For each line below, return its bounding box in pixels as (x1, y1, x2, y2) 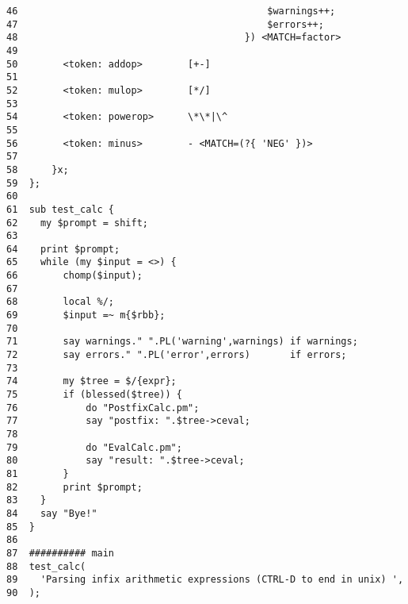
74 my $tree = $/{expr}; (6, 375, 177, 387)
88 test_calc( (6, 560, 86, 572)
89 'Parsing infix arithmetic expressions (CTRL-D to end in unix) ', (6, 574, 404, 586)
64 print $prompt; (6, 243, 120, 255)
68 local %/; (6, 296, 115, 308)
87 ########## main (6, 547, 115, 559)
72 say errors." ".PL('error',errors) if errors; (6, 349, 347, 361)
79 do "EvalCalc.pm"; (6, 441, 182, 453)
